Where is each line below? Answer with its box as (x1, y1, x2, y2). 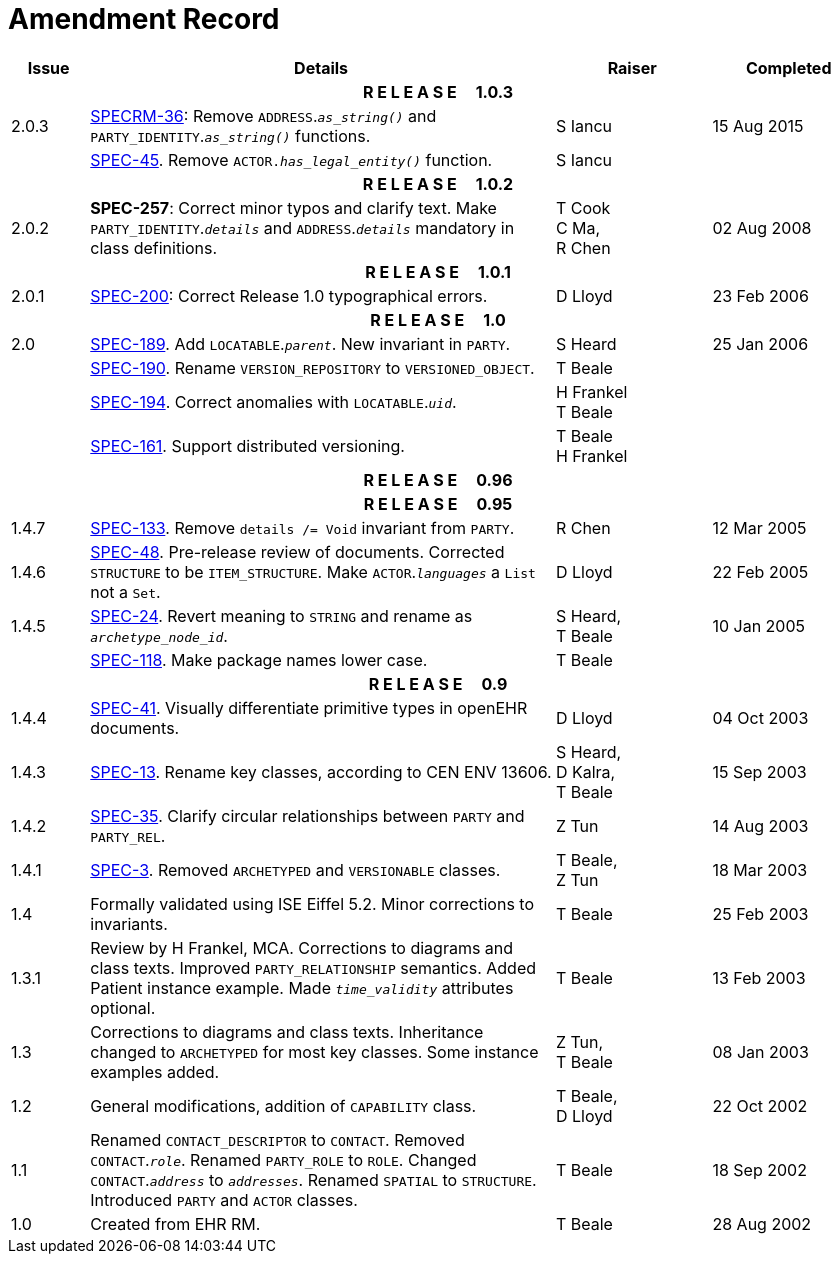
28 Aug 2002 (712, 1213, 812, 1234)
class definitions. (90, 237, 218, 258)
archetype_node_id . (90, 625, 228, 646)
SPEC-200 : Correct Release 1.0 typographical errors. (90, 285, 488, 306)
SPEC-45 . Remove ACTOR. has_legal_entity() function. (90, 149, 493, 170)
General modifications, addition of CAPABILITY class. (90, 1095, 477, 1116)
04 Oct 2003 (712, 707, 809, 728)
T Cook (555, 197, 611, 218)
